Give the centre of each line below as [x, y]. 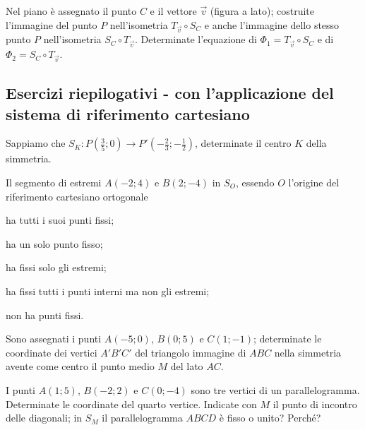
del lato [187, 366]
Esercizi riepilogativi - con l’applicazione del [170, 93]
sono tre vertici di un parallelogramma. [275, 389]
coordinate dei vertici [52, 352]
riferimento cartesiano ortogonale [77, 196]
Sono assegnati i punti [54, 339]
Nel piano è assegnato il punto [71, 11]
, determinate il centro [243, 143]
